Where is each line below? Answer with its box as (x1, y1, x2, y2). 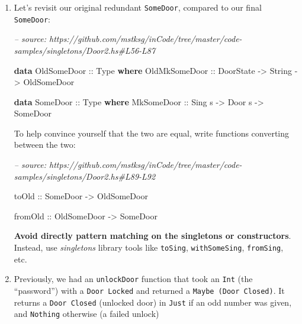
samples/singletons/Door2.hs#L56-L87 (14, 44, 156, 56)
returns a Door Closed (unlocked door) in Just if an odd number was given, (14, 296, 292, 308)
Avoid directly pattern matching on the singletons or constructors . (14, 229, 291, 242)
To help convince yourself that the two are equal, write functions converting (14, 127, 290, 139)
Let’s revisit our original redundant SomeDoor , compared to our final (14, 1, 262, 13)
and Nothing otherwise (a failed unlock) (14, 307, 159, 320)
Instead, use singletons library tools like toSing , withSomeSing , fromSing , (14, 241, 284, 254)
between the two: (14, 138, 76, 151)
